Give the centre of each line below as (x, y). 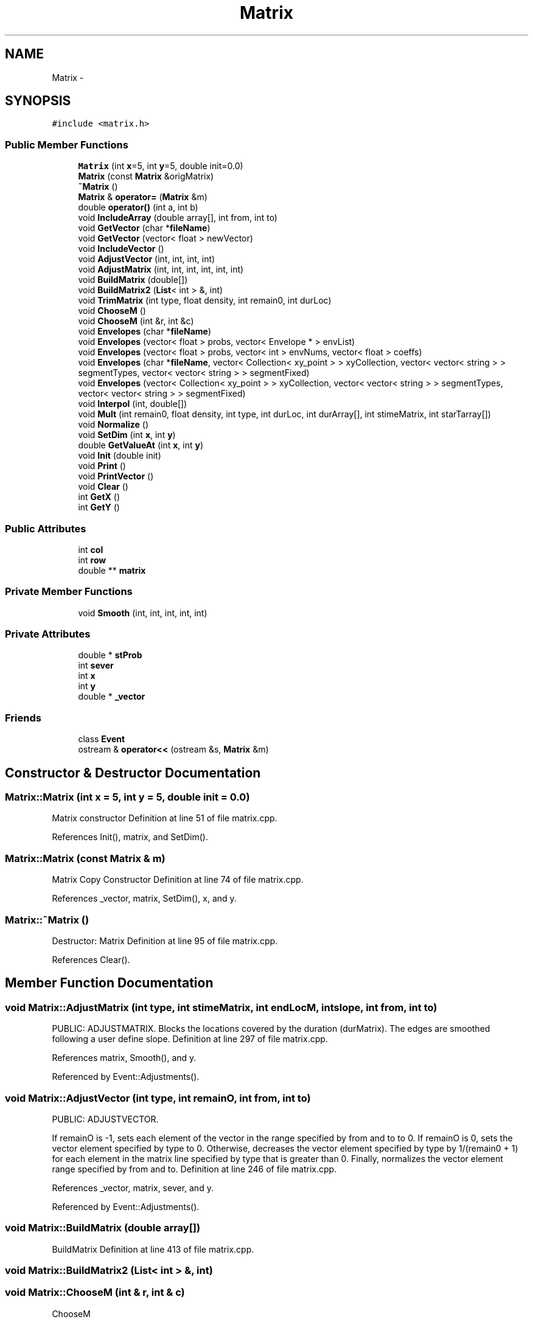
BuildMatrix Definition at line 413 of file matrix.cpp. (153, 1249)
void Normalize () (113, 425)
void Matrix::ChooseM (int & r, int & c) (95, 1292)
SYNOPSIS (38, 101)
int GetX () (99, 497)
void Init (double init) (120, 456)
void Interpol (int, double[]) (133, 404)
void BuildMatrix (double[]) (133, 280)
